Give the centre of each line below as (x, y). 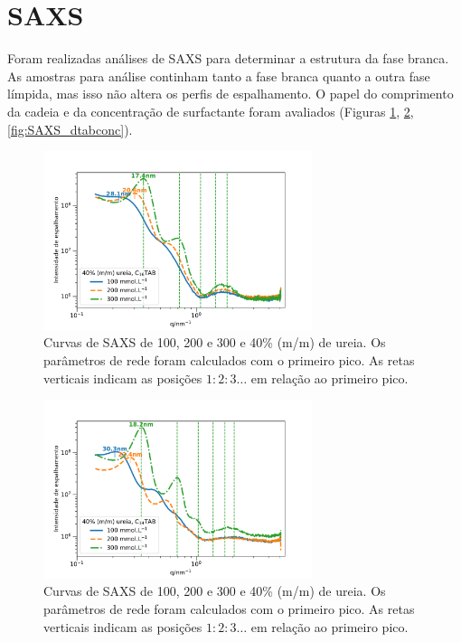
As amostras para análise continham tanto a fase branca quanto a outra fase (219, 76)
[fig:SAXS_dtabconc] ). (70, 129)
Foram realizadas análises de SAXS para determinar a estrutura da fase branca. (228, 58)
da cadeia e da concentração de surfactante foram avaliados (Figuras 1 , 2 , (211, 111)
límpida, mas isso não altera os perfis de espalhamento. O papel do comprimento (230, 94)
